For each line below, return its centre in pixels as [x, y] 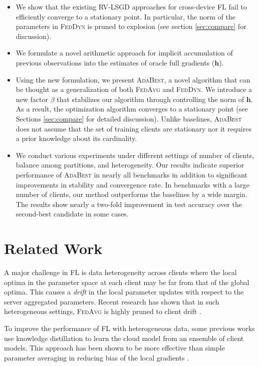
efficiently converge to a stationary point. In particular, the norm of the [125, 16]
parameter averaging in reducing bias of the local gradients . [97, 357]
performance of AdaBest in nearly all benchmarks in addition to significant [132, 174]
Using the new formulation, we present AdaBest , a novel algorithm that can [133, 79]
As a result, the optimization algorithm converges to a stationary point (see [132, 109]
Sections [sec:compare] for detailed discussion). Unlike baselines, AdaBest [129, 118]
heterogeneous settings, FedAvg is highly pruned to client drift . [103, 311]
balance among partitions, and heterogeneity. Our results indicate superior [130, 165]
